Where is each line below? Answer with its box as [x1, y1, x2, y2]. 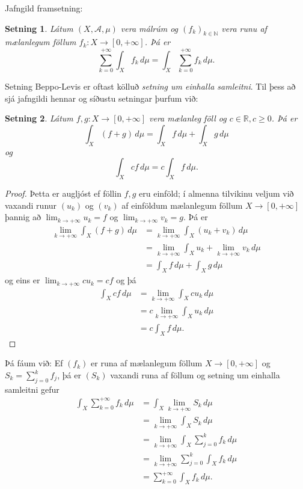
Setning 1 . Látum [5, 22, 73, 34]
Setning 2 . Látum [5, 112, 73, 125]
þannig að [5, 211, 41, 223]
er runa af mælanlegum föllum [91, 357, 203, 369]
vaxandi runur [5, 198, 57, 211]
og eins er [5, 274, 40, 286]
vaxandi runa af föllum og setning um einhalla [110, 369, 280, 381]
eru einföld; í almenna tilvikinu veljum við [139, 187, 294, 200]
